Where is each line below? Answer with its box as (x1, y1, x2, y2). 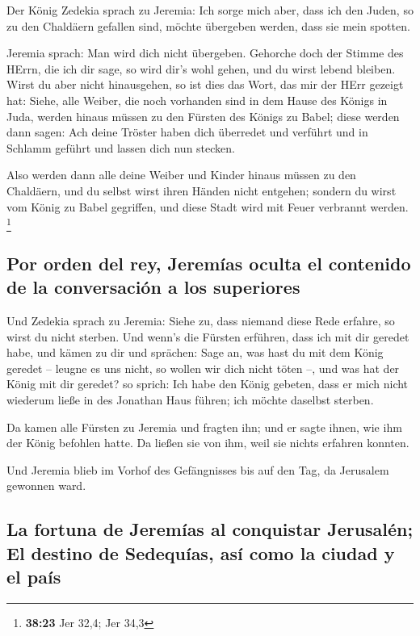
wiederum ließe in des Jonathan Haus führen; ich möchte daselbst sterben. (6, 391, 374, 408)
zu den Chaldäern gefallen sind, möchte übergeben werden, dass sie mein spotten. (6, 17, 410, 34)
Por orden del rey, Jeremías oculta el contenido (6, 250, 411, 275)
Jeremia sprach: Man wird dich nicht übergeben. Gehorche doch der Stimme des (6, 44, 404, 61)
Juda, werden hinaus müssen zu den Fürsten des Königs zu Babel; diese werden (6, 107, 400, 124)
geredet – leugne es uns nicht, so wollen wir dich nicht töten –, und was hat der (6, 359, 400, 376)
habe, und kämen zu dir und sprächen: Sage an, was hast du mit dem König (6, 344, 384, 361)
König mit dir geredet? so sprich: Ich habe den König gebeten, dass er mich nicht (6, 375, 409, 392)
